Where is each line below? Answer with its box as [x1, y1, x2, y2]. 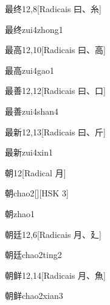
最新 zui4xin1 [5, 146, 53, 159]
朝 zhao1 [5, 207, 35, 220]
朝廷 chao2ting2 [5, 248, 62, 261]
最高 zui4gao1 [5, 63, 54, 76]
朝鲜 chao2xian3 [5, 289, 63, 302]
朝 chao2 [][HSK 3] [5, 187, 69, 199]
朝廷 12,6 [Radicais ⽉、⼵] [5, 228, 101, 240]
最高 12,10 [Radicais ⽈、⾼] [5, 43, 106, 56]
